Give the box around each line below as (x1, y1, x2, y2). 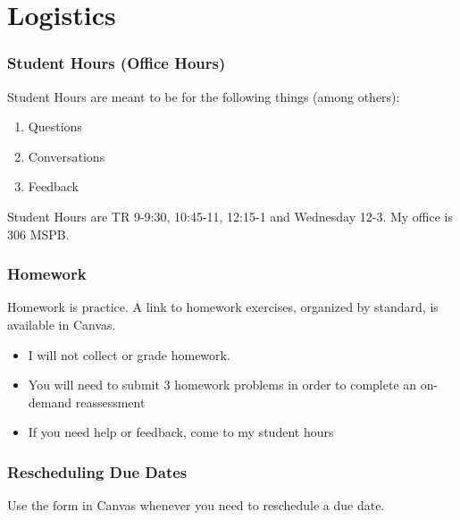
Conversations (28, 147, 105, 165)
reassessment (75, 392, 146, 411)
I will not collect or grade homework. (28, 345, 230, 364)
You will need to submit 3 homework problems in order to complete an (28, 375, 417, 394)
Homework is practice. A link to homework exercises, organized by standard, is (7, 298, 439, 316)
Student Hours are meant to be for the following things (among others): (7, 87, 400, 105)
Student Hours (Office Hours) (7, 52, 226, 74)
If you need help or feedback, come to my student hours (28, 423, 334, 441)
